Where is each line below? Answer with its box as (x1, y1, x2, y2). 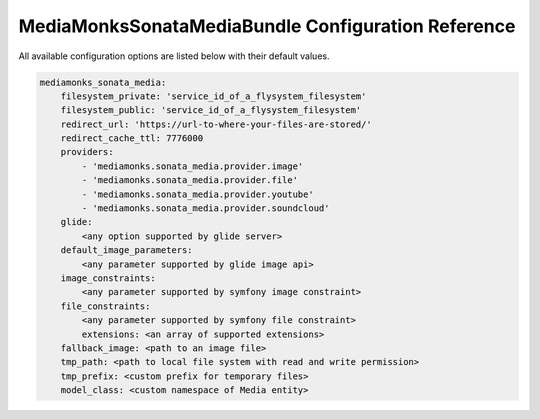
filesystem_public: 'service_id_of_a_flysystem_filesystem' (60, 105, 362, 116)
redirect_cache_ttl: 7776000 (60, 133, 204, 144)
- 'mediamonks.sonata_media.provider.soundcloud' (81, 203, 330, 214)
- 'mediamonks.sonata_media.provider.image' (81, 160, 304, 172)
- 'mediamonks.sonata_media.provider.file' (81, 175, 299, 186)
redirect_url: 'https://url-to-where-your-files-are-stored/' (60, 118, 372, 130)
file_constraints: (60, 300, 151, 312)
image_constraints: (60, 273, 157, 284)
